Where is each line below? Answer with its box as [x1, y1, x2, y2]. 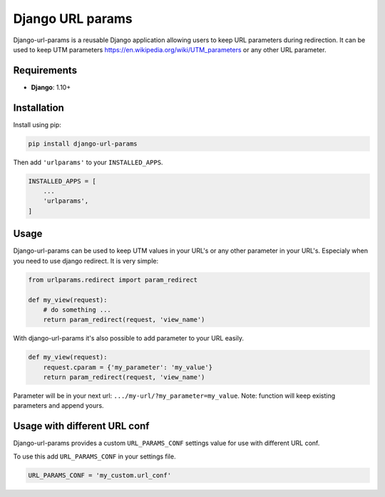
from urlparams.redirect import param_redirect [28, 276, 197, 283]
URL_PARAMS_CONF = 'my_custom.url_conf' [28, 471, 171, 479]
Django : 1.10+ [31, 83, 71, 91]
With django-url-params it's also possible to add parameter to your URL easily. [13, 334, 244, 343]
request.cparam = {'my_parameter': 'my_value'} [43, 363, 213, 371]
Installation [13, 101, 64, 114]
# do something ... [43, 306, 112, 313]
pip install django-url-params [28, 139, 138, 148]
